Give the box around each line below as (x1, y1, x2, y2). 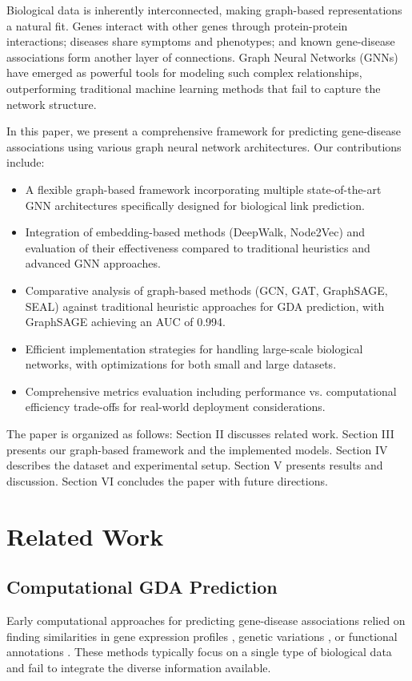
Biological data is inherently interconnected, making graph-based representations (6, 2, 402, 18)
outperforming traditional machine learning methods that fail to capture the (6, 79, 381, 96)
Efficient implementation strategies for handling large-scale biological (25, 340, 363, 357)
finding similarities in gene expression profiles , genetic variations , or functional (6, 627, 398, 644)
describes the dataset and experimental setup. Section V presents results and (6, 457, 383, 473)
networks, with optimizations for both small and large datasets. (25, 356, 337, 373)
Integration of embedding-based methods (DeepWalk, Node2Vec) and (25, 224, 366, 240)
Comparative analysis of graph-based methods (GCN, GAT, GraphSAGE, (25, 281, 388, 298)
